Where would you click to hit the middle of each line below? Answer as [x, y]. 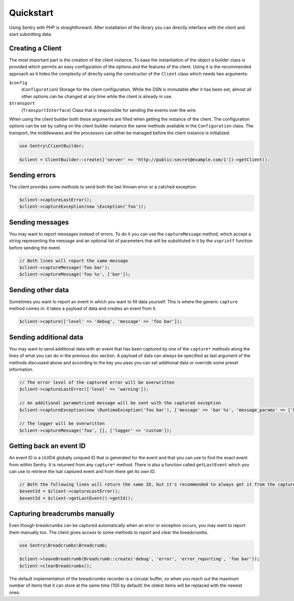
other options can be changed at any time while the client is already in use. [97, 96]
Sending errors [33, 175]
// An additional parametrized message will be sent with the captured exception [120, 403]
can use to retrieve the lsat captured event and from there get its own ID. [82, 471]
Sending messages [39, 222]
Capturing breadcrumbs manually [62, 514]
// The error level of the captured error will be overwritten [97, 382]
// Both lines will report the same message [74, 261]
